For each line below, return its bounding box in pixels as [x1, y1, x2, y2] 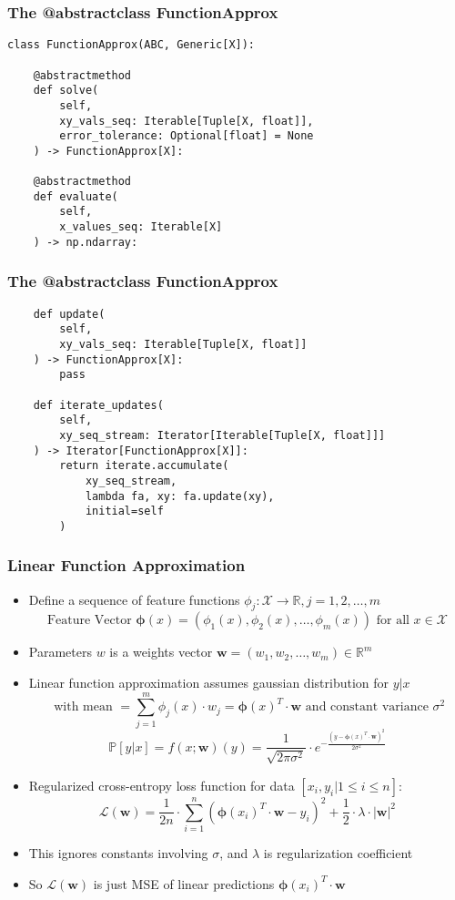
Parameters [28, 642, 92, 661]
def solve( [33, 84, 99, 97]
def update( [33, 307, 106, 321]
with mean [54, 701, 113, 714]
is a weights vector [109, 642, 213, 661]
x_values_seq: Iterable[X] [59, 220, 223, 234]
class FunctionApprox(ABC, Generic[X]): [7, 38, 256, 52]
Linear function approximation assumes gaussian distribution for [28, 673, 389, 692]
